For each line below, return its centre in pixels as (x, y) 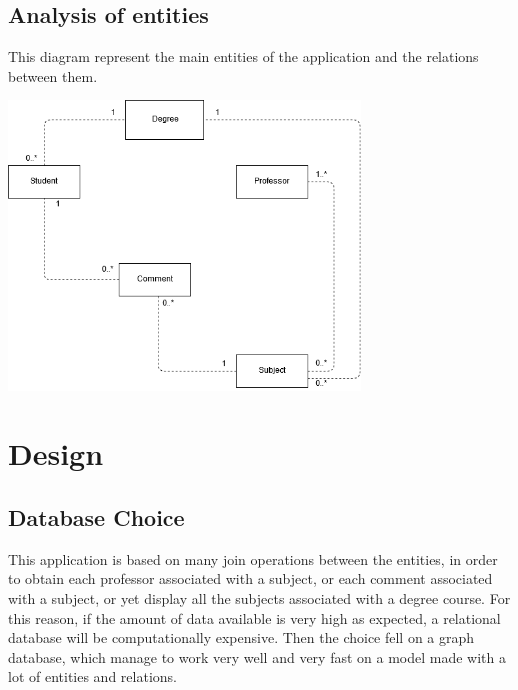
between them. (53, 75)
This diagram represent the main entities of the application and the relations (243, 56)
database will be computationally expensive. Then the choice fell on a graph (241, 637)
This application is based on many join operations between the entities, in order (253, 558)
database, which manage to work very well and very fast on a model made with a (257, 656)
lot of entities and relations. (92, 676)
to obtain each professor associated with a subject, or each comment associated (250, 578)
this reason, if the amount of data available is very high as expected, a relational (254, 617)
